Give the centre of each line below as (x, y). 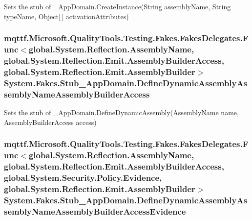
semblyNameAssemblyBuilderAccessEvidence (95, 211)
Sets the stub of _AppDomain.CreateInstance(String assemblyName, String (117, 6)
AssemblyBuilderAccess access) (50, 122)
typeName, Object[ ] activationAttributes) (66, 16)
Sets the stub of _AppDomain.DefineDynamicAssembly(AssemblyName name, (121, 112)
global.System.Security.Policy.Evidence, (83, 177)
